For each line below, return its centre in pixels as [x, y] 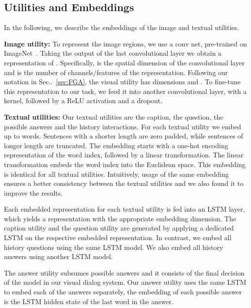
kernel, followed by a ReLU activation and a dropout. [83, 100]
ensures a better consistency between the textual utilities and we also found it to [124, 183]
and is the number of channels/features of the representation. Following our [116, 72]
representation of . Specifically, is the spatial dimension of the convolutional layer [124, 62]
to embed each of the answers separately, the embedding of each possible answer [123, 292]
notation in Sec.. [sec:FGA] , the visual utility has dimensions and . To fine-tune [122, 82]
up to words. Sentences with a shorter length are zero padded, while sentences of [124, 136]
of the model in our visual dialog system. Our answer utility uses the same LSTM [125, 282]
